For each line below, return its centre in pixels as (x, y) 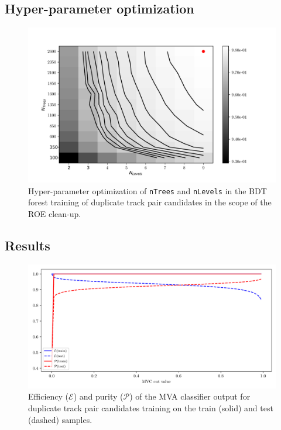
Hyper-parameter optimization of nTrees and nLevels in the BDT (148, 190)
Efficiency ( (49, 396)
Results (28, 245)
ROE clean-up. (55, 214)
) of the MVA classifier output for (190, 396)
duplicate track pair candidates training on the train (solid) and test (151, 408)
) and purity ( (98, 396)
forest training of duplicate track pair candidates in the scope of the (150, 202)
